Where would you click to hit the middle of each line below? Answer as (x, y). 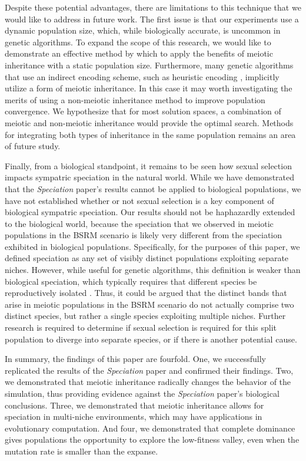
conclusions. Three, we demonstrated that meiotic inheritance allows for (134, 405)
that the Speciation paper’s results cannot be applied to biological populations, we (153, 188)
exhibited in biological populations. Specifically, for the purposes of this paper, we (152, 246)
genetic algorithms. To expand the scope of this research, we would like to (138, 42)
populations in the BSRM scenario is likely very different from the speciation (144, 235)
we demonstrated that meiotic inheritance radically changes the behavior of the (148, 382)
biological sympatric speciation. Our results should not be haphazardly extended (150, 212)
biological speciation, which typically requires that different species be (131, 281)
